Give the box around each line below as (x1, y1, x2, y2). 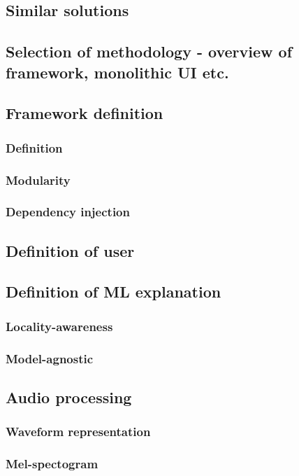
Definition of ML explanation (6, 281, 221, 302)
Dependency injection (6, 203, 130, 220)
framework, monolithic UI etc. (6, 61, 229, 83)
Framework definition (6, 102, 163, 124)
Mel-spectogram (6, 455, 99, 472)
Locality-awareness (6, 317, 113, 335)
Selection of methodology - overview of (6, 41, 293, 62)
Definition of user (6, 239, 135, 261)
